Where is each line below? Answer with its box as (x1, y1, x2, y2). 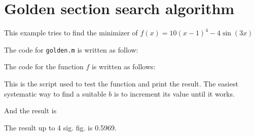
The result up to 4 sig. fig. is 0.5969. (4, 122, 117, 132)
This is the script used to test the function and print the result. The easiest (4, 78, 238, 88)
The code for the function (4, 61, 84, 72)
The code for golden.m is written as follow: (4, 44, 138, 55)
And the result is (4, 105, 57, 116)
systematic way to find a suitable (4, 88, 106, 99)
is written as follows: (91, 61, 156, 72)
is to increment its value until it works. (114, 88, 235, 99)
